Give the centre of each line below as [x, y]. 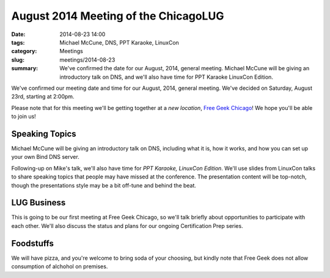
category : [24, 51]
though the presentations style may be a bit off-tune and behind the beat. [104, 185]
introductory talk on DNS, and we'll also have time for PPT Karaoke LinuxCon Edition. [166, 77]
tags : [18, 42]
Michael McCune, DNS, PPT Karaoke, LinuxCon [119, 42]
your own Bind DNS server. [45, 157]
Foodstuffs [33, 243]
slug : [18, 60]
